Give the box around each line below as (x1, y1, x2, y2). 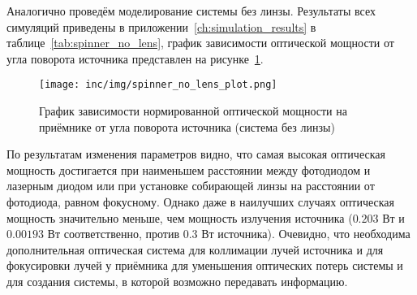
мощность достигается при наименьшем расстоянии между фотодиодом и (6, 161, 371, 178)
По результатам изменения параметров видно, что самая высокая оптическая (6, 145, 385, 163)
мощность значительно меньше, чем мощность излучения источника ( (6, 209, 353, 226)
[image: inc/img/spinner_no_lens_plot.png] (39, 79, 277, 91)
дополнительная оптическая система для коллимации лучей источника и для (6, 241, 384, 258)
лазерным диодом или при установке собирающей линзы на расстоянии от (6, 177, 375, 194)
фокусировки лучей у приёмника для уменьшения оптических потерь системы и (6, 257, 403, 274)
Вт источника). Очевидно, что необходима (201, 225, 411, 242)
